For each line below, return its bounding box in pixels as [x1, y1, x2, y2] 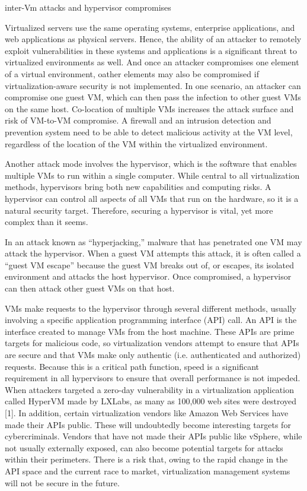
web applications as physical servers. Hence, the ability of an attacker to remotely [5, 33, 302, 45]
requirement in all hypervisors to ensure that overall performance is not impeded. [5, 372, 300, 384]
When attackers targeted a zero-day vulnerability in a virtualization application [5, 383, 294, 395]
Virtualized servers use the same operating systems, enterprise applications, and [5, 21, 295, 33]
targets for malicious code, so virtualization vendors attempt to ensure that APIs [5, 337, 299, 349]
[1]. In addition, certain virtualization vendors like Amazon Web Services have [5, 407, 289, 419]
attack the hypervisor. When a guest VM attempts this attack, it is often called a [5, 247, 301, 259]
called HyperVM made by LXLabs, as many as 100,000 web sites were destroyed [5, 395, 297, 407]
